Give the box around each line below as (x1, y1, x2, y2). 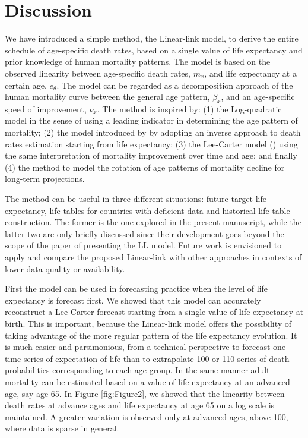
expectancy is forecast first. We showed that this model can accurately (5, 294, 261, 306)
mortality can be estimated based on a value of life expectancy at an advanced (5, 375, 290, 387)
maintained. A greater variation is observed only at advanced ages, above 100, (5, 410, 288, 423)
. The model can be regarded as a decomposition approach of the (56, 78, 293, 91)
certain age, (5, 78, 47, 91)
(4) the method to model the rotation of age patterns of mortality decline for (5, 160, 285, 173)
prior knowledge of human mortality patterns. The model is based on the (5, 55, 271, 68)
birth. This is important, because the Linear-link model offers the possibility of (5, 317, 292, 329)
